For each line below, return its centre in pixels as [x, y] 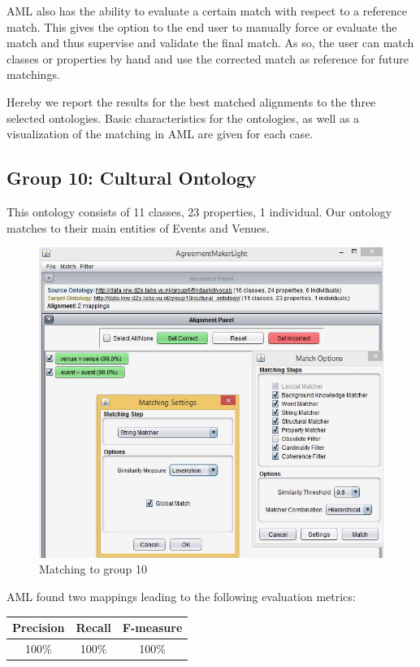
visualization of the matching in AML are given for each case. [160, 134]
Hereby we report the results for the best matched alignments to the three [191, 101]
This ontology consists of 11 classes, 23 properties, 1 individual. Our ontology [199, 211]
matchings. [33, 74]
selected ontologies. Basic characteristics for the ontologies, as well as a [183, 118]
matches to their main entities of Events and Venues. [138, 227]
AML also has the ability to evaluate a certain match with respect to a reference [207, 11]
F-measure [152, 628]
